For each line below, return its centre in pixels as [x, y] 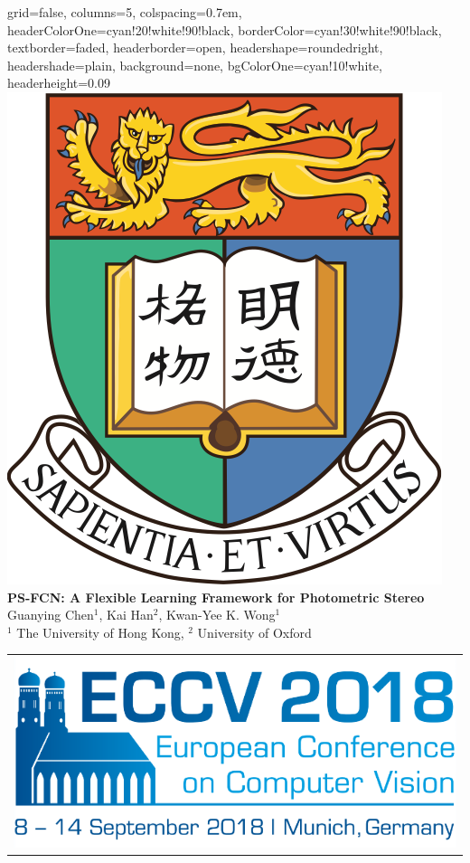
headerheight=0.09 [59, 83]
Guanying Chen [51, 615]
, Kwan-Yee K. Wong [217, 615]
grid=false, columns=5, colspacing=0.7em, [125, 12]
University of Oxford [254, 632]
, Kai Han [126, 615]
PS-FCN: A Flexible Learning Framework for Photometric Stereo [216, 597]
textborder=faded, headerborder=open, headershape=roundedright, [195, 47]
